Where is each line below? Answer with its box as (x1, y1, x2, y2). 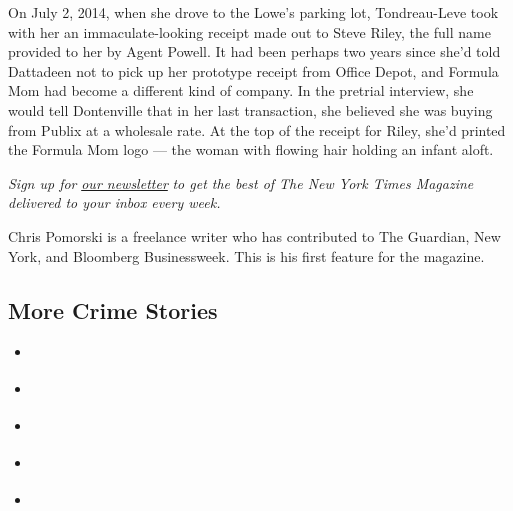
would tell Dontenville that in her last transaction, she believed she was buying (8, 99, 493, 120)
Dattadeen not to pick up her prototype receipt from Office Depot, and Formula (8, 60, 499, 81)
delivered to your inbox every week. (8, 192, 221, 213)
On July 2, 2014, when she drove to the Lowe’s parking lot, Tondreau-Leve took (8, 2, 499, 22)
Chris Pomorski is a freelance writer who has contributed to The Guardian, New (8, 225, 501, 246)
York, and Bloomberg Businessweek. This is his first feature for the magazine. (8, 245, 485, 266)
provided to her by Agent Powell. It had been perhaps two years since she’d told (8, 41, 501, 62)
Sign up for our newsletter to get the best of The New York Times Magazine (8, 172, 474, 193)
